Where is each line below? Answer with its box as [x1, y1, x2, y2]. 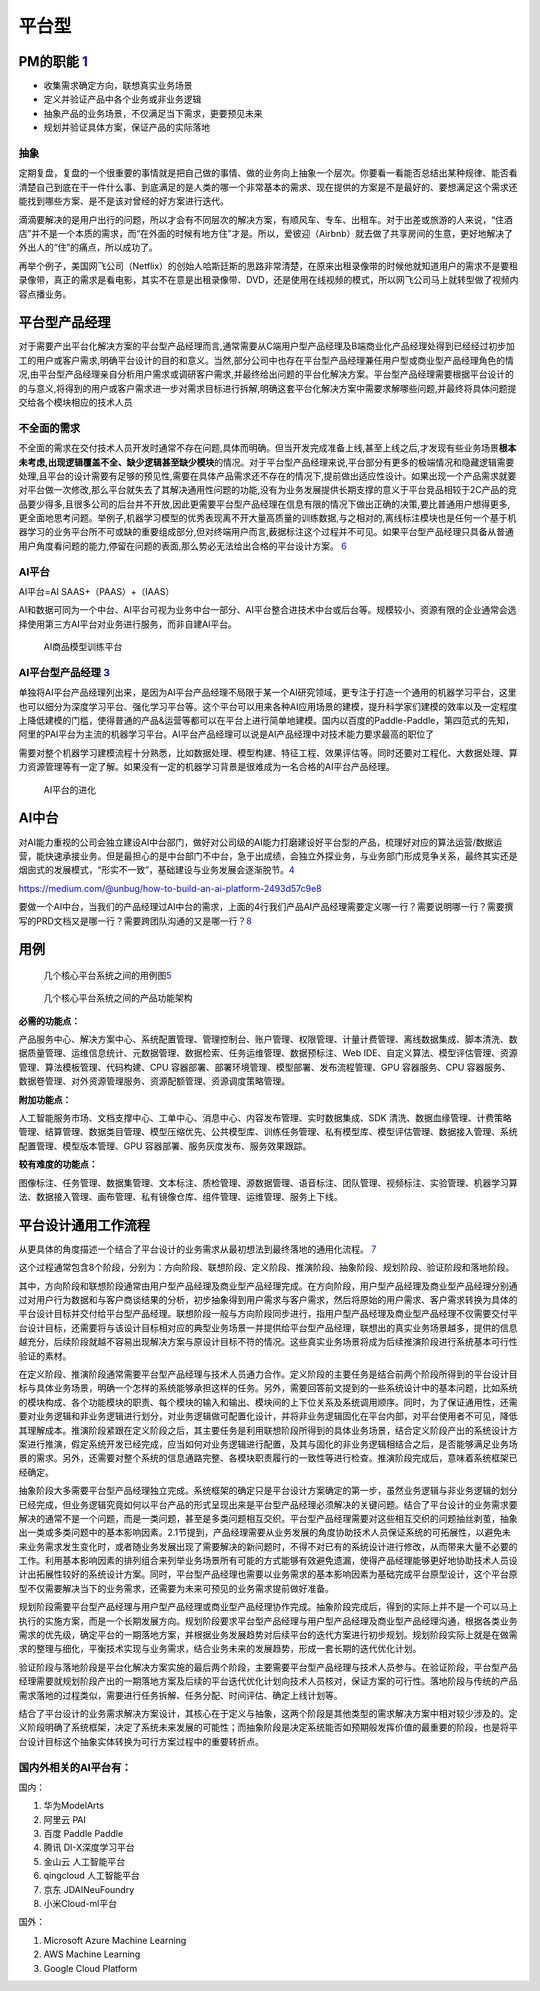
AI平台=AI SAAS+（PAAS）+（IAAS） [18, 585, 175, 597]
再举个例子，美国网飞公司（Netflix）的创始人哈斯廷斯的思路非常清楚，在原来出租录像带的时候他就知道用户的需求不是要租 [18, 260, 519, 272]
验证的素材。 [18, 1350, 72, 1362]
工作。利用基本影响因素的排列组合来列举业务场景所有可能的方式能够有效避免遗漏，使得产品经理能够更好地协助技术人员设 [18, 1555, 518, 1567]
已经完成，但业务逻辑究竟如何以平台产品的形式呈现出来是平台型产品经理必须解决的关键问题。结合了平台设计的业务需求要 [18, 1498, 518, 1510]
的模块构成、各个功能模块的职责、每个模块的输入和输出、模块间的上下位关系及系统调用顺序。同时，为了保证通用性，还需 [18, 1396, 518, 1408]
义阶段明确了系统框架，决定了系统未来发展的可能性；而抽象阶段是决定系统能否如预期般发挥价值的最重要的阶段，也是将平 [18, 1721, 518, 1734]
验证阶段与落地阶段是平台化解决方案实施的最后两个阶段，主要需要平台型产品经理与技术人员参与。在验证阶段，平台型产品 [18, 1661, 518, 1673]
